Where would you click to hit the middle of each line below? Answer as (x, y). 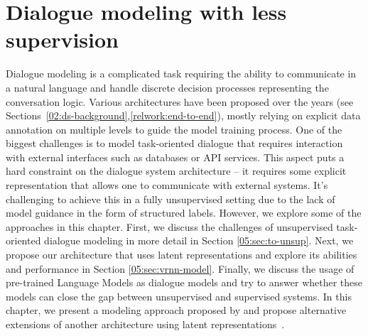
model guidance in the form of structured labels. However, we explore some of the (184, 213)
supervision (62, 39)
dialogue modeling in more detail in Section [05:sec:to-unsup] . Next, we (199, 240)
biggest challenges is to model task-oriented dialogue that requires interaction (174, 143)
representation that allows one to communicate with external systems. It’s (167, 185)
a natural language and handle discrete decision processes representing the (167, 87)
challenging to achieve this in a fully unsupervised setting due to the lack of (171, 199)
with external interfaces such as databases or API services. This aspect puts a (175, 157)
